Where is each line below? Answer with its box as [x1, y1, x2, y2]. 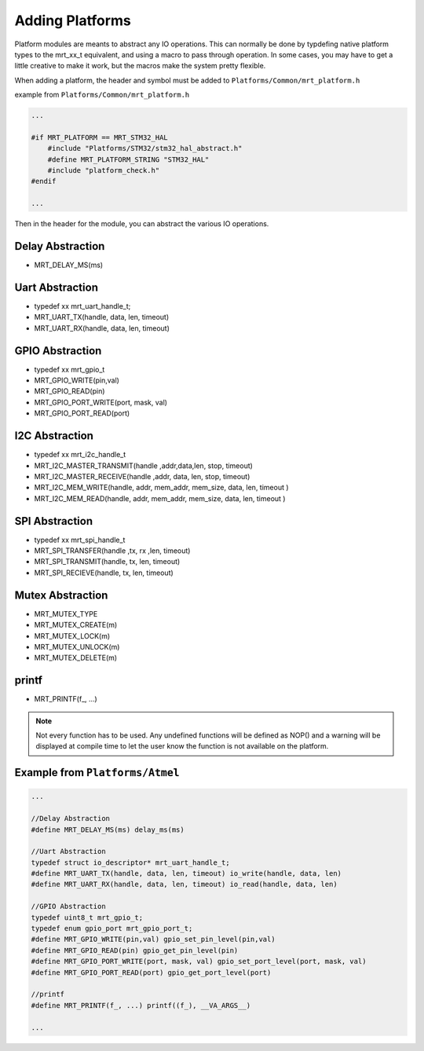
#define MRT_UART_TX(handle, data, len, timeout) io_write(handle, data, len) [31, 869, 342, 878]
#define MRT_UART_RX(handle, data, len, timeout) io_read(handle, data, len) [31, 880, 338, 889]
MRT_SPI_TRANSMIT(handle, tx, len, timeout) [34, 557, 181, 566]
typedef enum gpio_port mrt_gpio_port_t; [31, 924, 193, 933]
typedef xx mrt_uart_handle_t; [34, 302, 131, 311]
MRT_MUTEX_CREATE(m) [34, 621, 118, 630]
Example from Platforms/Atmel [14, 766, 180, 779]
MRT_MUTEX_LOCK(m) [34, 631, 111, 640]
